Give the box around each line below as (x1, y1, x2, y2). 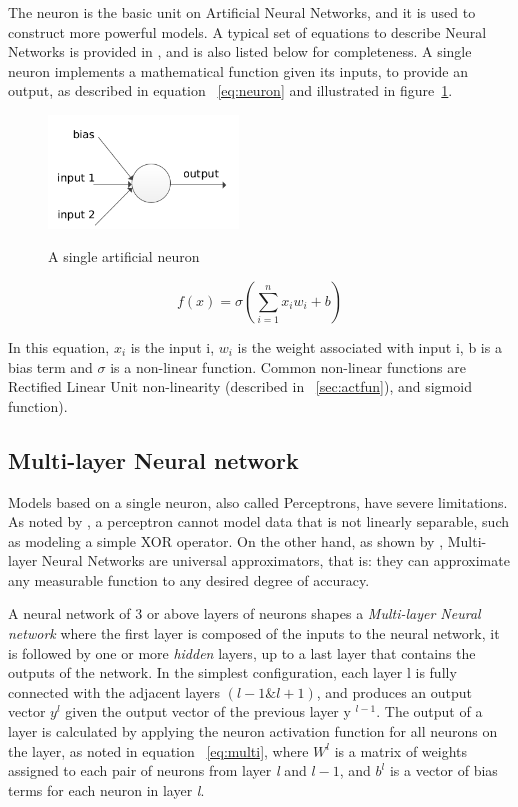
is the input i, (130, 336, 215, 357)
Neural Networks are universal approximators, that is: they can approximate (41, 550, 510, 571)
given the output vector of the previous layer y (65, 701, 351, 722)
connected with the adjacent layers (8, 681, 221, 702)
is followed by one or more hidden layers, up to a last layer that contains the (8, 642, 476, 663)
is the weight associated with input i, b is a (237, 336, 502, 357)
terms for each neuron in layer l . (8, 779, 205, 800)
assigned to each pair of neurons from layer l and (8, 760, 307, 781)
